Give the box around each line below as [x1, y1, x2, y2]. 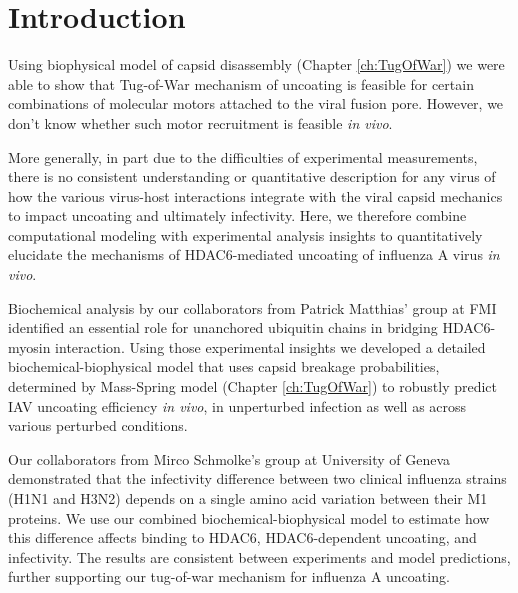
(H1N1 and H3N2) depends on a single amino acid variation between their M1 [8, 488, 488, 508]
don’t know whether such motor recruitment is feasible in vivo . [8, 112, 393, 133]
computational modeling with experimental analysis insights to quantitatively [8, 224, 483, 245]
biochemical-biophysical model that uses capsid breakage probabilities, [8, 356, 440, 377]
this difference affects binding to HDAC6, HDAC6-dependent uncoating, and [8, 527, 477, 548]
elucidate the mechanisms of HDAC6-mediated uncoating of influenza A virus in [8, 244, 500, 265]
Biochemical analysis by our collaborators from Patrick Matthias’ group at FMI [8, 297, 497, 318]
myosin [8, 336, 51, 357]
